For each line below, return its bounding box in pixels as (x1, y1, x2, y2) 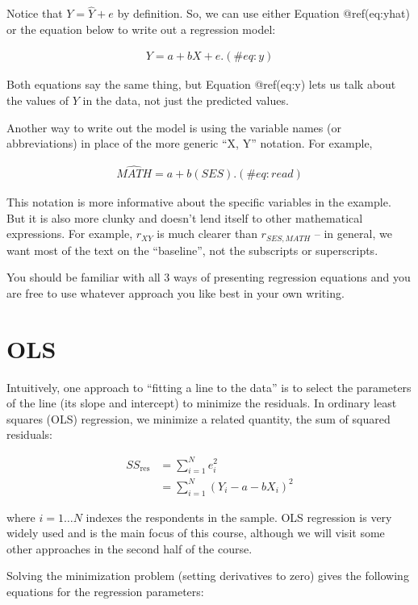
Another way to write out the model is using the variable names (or (6, 119, 341, 136)
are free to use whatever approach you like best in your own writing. (6, 284, 345, 301)
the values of (6, 92, 69, 109)
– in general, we (314, 225, 392, 242)
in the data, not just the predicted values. (82, 92, 289, 109)
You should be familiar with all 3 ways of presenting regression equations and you (6, 269, 411, 286)
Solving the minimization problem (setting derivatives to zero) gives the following (6, 567, 409, 584)
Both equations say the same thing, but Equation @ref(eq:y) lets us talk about (6, 76, 396, 93)
